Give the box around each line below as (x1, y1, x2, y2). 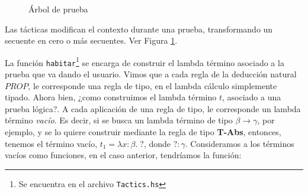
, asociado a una (222, 91, 281, 103)
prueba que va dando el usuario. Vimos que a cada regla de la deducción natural (5, 68, 297, 80)
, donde (143, 137, 171, 149)
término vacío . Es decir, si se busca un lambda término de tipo (5, 114, 233, 126)
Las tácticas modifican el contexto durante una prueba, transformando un (5, 22, 273, 35)
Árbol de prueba (28, 3, 88, 15)
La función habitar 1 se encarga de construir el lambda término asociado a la (5, 54, 284, 68)
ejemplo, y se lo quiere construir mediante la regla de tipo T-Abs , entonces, (5, 126, 281, 138)
